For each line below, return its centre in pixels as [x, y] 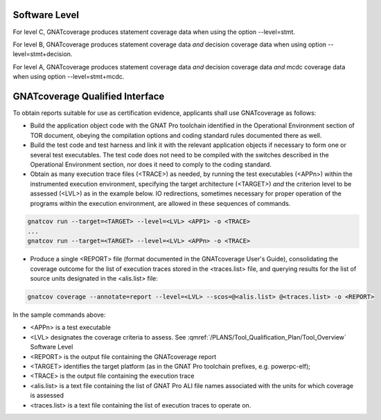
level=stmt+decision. [43, 54]
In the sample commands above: [59, 315]
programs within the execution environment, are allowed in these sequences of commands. [160, 203]
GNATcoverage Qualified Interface [89, 96]
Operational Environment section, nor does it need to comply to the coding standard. [151, 164]
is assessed [47, 396]
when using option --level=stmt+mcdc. [69, 77]
